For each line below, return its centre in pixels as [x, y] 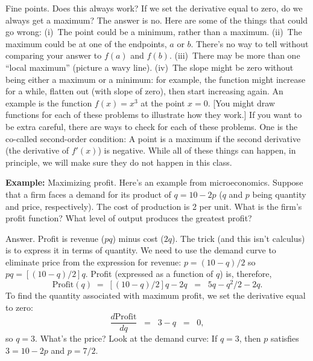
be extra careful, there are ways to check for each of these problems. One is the [152, 126]
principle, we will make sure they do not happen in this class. [119, 162]
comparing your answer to [54, 55]
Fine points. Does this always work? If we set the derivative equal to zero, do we [154, 8]
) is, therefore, [246, 274]
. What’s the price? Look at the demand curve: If [126, 338]
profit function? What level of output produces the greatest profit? [129, 218]
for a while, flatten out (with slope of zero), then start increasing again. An [144, 91]
